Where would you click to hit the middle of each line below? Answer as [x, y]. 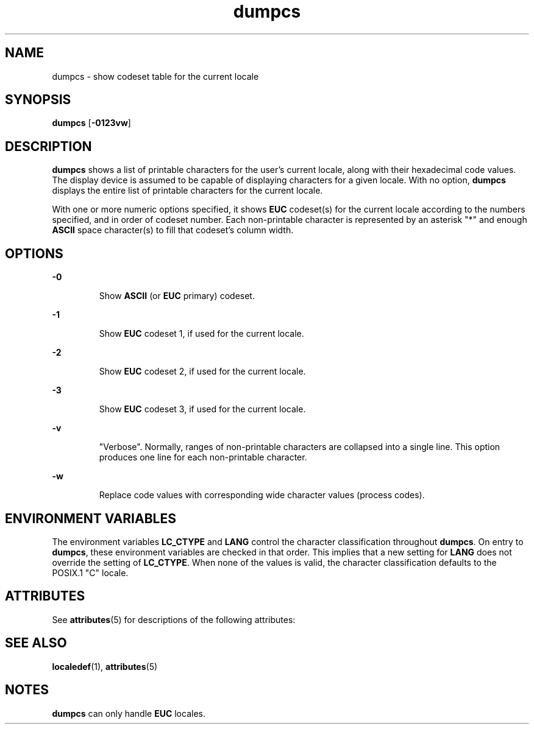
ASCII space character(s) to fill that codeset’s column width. [173, 230]
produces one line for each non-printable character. [203, 457]
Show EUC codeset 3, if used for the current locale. [202, 409]
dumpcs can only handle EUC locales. [129, 713]
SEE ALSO [36, 643]
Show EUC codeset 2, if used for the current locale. [202, 372]
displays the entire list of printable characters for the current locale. [187, 191]
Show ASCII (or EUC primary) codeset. [177, 296]
